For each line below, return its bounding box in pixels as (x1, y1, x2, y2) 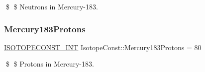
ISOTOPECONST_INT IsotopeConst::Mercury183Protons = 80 (4, 42, 202, 52)
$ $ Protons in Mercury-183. (5, 59, 94, 69)
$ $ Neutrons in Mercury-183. (5, 1, 98, 11)
